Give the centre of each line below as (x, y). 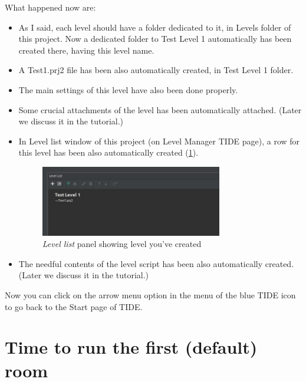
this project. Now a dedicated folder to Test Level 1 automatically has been (155, 39)
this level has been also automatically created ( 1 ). (108, 152)
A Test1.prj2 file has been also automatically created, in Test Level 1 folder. (156, 70)
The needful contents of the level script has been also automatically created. (156, 263)
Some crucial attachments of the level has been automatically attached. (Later (160, 109)
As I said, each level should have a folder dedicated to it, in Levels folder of (155, 27)
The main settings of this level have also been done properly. (128, 89)
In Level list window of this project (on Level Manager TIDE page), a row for (159, 141)
